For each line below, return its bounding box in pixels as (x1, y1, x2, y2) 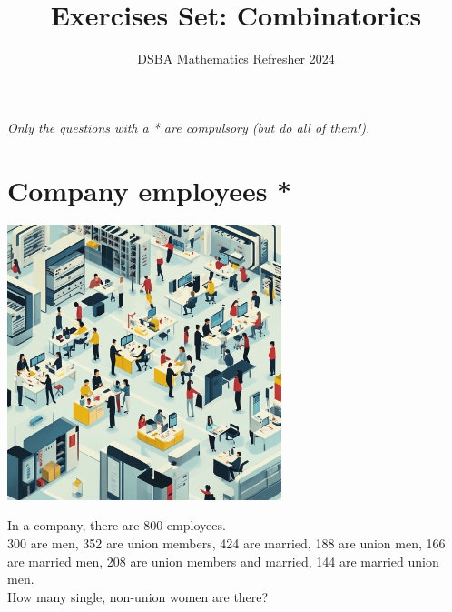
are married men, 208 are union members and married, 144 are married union (7, 551, 439, 570)
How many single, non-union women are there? (7, 587, 269, 606)
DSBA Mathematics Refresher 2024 (137, 49, 335, 68)
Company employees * (7, 171, 292, 208)
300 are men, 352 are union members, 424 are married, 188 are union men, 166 (7, 533, 446, 552)
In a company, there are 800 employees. (7, 516, 226, 535)
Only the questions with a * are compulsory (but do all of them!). (7, 117, 370, 136)
